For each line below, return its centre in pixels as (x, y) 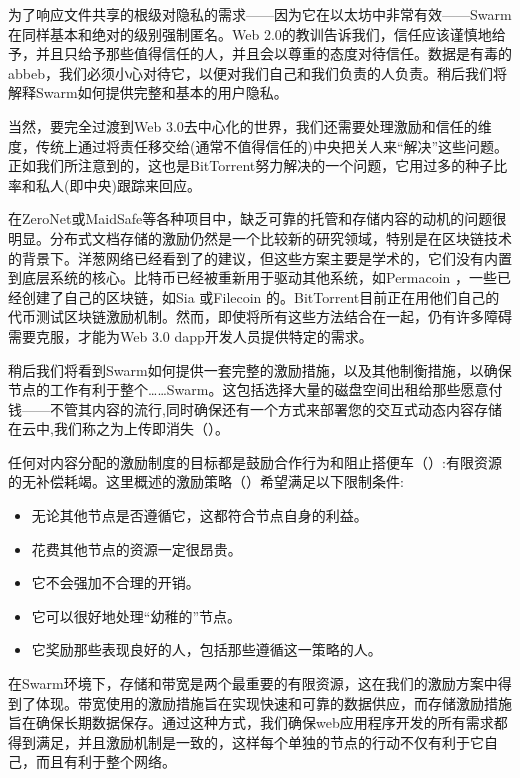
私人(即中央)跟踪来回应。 (118, 184)
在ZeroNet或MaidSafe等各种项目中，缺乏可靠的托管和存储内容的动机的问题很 (257, 218)
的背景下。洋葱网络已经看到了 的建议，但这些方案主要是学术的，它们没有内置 (260, 257)
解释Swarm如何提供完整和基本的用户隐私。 (148, 92)
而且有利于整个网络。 (105, 761)
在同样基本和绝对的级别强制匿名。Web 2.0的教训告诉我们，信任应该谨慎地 (250, 33)
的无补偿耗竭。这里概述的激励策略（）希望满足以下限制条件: (206, 481)
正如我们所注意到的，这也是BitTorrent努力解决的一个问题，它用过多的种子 (251, 165)
